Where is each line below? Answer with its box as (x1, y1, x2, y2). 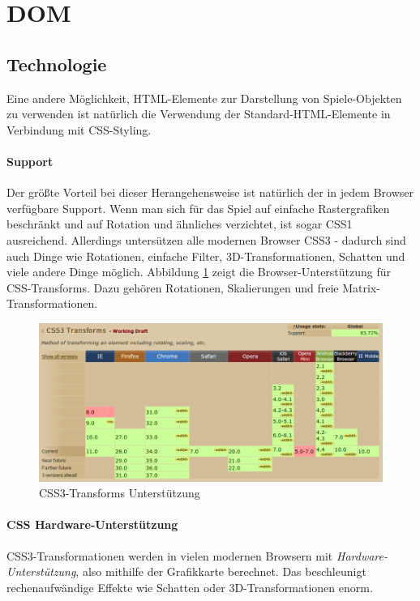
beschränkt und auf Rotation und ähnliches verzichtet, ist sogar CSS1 (6, 215, 353, 232)
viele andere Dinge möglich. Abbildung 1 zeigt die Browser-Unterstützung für (6, 263, 392, 280)
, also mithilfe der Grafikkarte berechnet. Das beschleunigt (75, 563, 366, 580)
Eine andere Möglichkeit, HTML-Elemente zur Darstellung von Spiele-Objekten (6, 89, 402, 106)
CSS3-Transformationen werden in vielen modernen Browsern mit (6, 547, 333, 564)
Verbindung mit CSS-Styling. (6, 121, 152, 138)
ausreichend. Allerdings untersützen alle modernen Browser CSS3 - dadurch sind (6, 231, 406, 248)
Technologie (6, 51, 107, 76)
